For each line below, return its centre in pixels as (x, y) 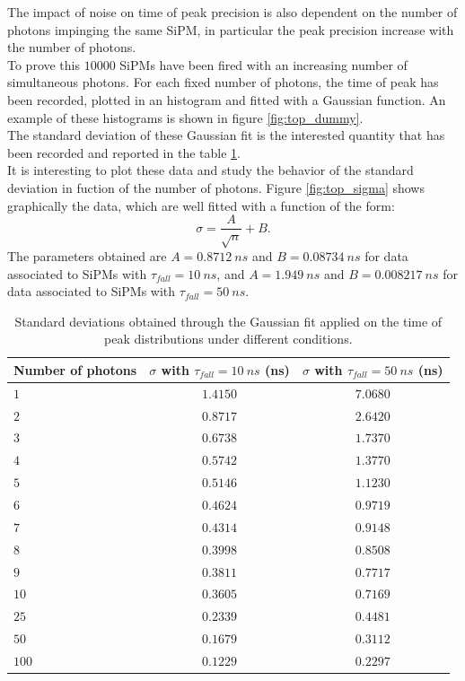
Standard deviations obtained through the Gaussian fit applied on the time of (228, 321)
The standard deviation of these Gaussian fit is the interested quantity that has (226, 135)
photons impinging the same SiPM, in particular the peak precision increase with (231, 29)
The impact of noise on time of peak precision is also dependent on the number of (232, 12)
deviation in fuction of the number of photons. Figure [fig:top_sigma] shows (216, 187)
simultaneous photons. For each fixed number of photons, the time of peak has (223, 82)
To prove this (44, 64)
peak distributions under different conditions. (228, 339)
